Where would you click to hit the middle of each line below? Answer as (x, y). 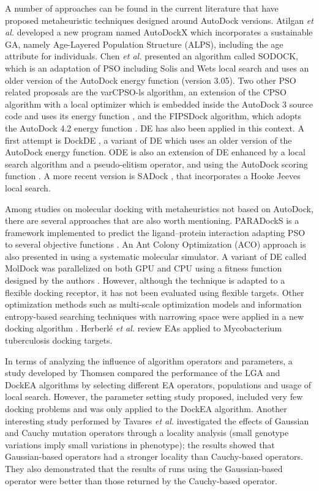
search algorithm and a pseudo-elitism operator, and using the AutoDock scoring (156, 164)
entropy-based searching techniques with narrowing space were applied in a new (155, 316)
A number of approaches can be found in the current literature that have (142, 8)
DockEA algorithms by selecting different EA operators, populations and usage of (158, 384)
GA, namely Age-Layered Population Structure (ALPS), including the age (144, 44)
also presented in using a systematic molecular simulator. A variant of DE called (156, 256)
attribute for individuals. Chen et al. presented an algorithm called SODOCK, (152, 56)
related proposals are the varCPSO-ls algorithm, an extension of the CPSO (146, 92)
